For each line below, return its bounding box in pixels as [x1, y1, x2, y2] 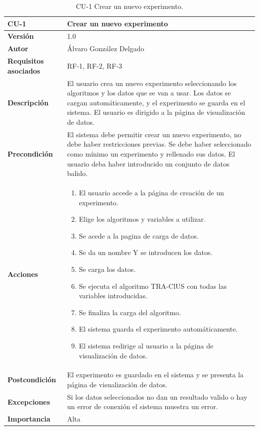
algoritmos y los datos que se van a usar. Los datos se [67, 87, 231, 98]
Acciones [7, 268, 38, 279]
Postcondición [7, 374, 56, 385]
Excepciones [7, 396, 50, 407]
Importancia [7, 414, 51, 424]
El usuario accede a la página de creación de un [79, 187, 224, 197]
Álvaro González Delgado [67, 43, 144, 54]
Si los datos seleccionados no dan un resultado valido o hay [67, 391, 248, 402]
